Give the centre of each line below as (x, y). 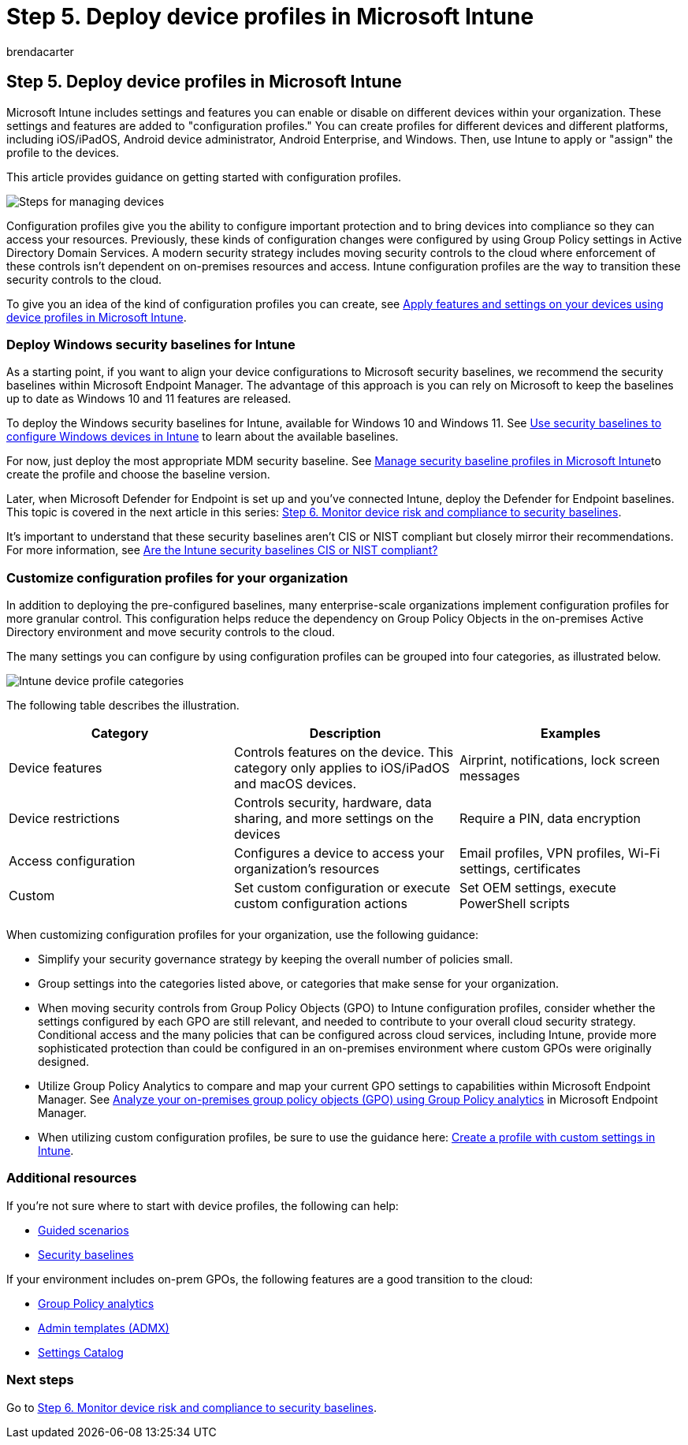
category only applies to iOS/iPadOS (342, 768)
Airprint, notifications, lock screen (560, 760)
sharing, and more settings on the (334, 819)
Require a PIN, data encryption (550, 819)
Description (345, 734)
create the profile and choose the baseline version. (138, 475)
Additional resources (72, 1178)
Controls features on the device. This (344, 752)
